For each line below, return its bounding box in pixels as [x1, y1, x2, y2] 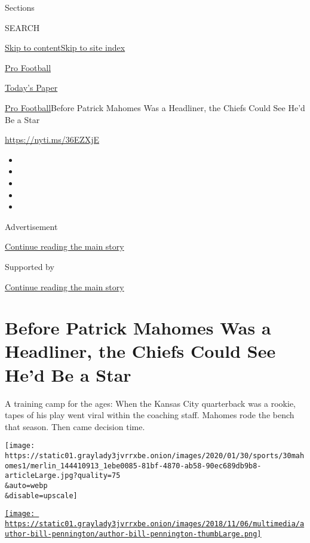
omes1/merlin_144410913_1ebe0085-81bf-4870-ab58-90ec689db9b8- [5, 461, 262, 470]
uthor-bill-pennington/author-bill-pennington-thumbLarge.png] [5, 529, 262, 538]
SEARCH [5, 21, 40, 33]
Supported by [5, 260, 54, 272]
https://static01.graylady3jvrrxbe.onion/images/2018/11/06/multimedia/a [5, 519, 305, 528]
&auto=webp [5, 481, 48, 490]
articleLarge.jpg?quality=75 [5, 471, 121, 480]
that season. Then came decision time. [5, 420, 145, 432]
